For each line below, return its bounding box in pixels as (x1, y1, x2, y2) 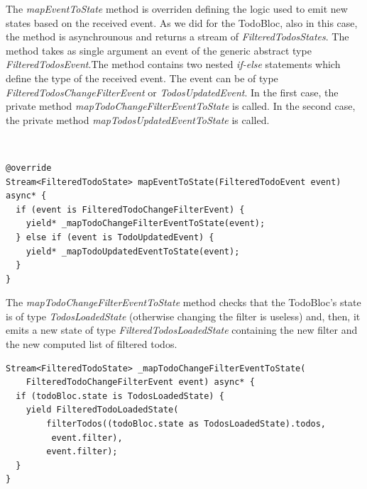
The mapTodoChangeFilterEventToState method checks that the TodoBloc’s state (6, 295, 361, 310)
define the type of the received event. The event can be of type (6, 70, 278, 85)
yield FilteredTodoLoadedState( (26, 405, 179, 415)
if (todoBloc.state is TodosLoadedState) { (16, 390, 224, 401)
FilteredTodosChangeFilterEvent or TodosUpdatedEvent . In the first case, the (6, 84, 339, 99)
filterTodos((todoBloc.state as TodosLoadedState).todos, (46, 419, 327, 429)
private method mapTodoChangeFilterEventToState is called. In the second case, (6, 99, 356, 113)
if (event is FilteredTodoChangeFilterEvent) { (16, 204, 245, 215)
